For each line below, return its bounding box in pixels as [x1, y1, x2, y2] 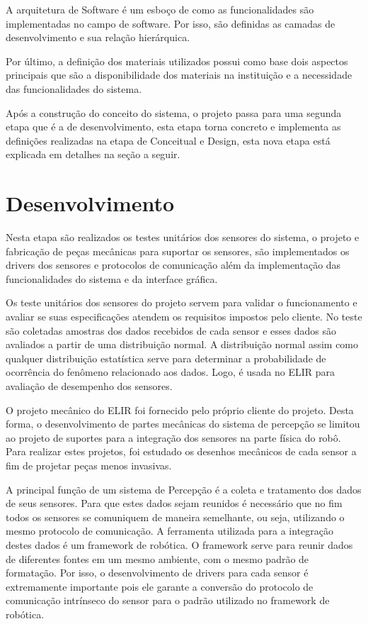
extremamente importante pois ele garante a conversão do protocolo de [6, 579, 314, 594]
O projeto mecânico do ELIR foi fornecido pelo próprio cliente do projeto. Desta [6, 402, 354, 417]
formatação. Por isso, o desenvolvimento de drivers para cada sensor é [6, 565, 309, 580]
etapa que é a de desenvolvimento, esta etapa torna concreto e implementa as [6, 119, 341, 134]
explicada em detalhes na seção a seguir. [6, 147, 180, 162]
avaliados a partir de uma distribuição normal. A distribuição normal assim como [6, 337, 359, 352]
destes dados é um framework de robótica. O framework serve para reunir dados [6, 537, 353, 552]
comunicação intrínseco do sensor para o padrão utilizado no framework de [6, 593, 330, 608]
